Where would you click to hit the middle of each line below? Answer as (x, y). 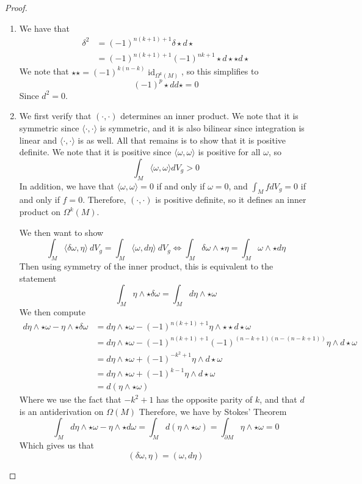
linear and (38, 140)
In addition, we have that (67, 185)
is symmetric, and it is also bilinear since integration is (202, 128)
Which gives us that (57, 445)
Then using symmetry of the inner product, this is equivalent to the (146, 266)
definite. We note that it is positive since (95, 152)
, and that (278, 399)
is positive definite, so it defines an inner (231, 200)
